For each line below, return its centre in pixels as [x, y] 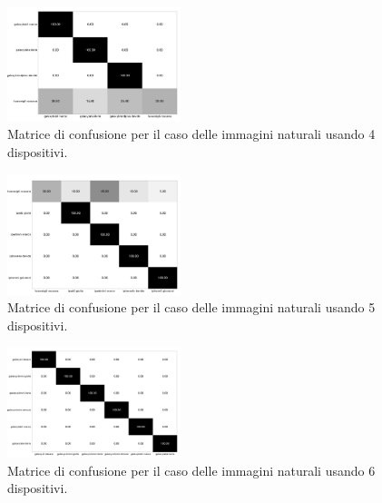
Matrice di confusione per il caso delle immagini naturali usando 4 [191, 134]
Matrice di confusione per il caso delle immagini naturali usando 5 [191, 307]
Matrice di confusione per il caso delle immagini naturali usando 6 [191, 470]
